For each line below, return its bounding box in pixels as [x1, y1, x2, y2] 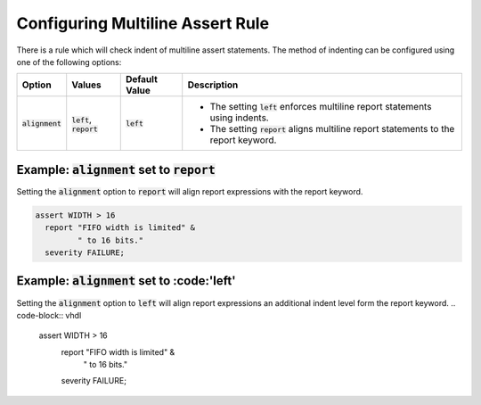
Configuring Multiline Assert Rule [16, 13, 270, 33]
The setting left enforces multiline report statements [209, 101, 432, 113]
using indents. [209, 112, 269, 124]
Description [187, 79, 239, 91]
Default [125, 73, 158, 86]
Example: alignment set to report [16, 161, 216, 178]
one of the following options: [16, 56, 122, 67]
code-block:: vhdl [16, 310, 82, 320]
